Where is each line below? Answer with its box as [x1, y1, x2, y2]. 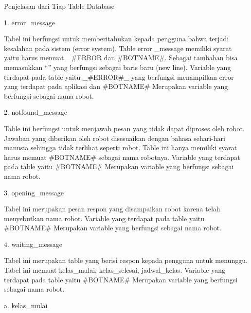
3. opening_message [4, 187, 64, 197]
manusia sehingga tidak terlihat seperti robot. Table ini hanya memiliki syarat [4, 142, 237, 153]
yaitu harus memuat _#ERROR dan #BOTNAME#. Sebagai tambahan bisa [4, 52, 238, 63]
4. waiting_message [4, 239, 62, 249]
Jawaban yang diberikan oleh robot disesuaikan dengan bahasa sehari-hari [4, 133, 225, 143]
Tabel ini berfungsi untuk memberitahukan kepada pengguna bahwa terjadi [4, 34, 229, 44]
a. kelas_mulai [4, 300, 48, 310]
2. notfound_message [4, 107, 68, 117]
